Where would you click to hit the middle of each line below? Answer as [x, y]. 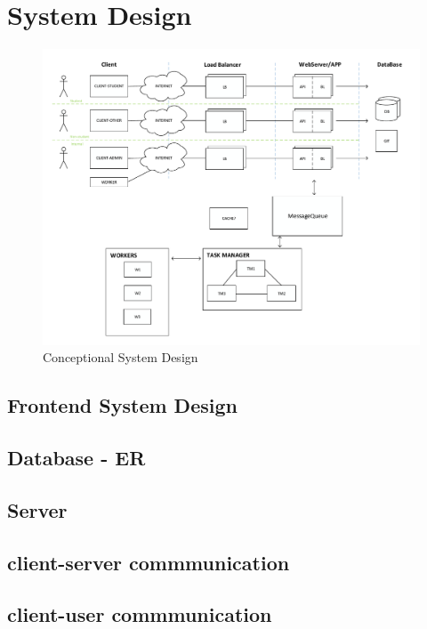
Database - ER [77, 457]
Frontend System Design [122, 405]
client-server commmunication [149, 562]
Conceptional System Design [121, 357]
